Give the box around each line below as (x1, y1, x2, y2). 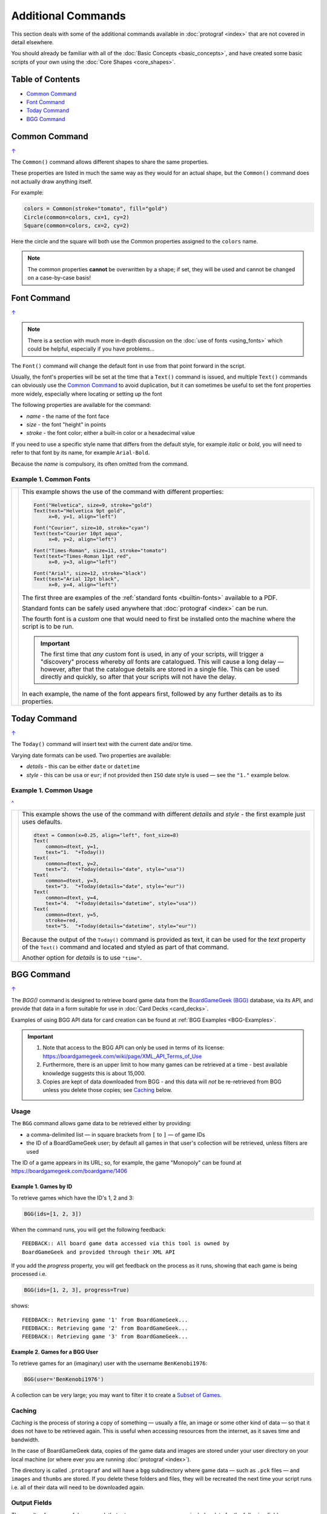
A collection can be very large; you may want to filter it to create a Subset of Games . (11, 1391, 222, 1398)
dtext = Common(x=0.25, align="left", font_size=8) (33, 831, 179, 838)
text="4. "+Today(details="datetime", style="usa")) (45, 900, 197, 907)
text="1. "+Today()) (45, 848, 105, 855)
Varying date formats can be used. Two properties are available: (11, 752, 171, 759)
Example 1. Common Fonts (11, 475, 91, 484)
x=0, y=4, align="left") (48, 581, 117, 587)
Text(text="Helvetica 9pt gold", (33, 507, 126, 514)
